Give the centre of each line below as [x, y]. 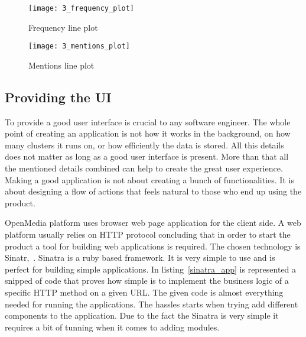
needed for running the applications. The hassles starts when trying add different [152, 304]
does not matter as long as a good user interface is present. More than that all [147, 156]
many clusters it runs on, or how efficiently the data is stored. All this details [144, 145]
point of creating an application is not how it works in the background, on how [148, 133]
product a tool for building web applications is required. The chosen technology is [153, 246]
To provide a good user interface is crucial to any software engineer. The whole [148, 121]
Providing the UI [58, 97]
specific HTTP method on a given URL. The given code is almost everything [144, 292]
